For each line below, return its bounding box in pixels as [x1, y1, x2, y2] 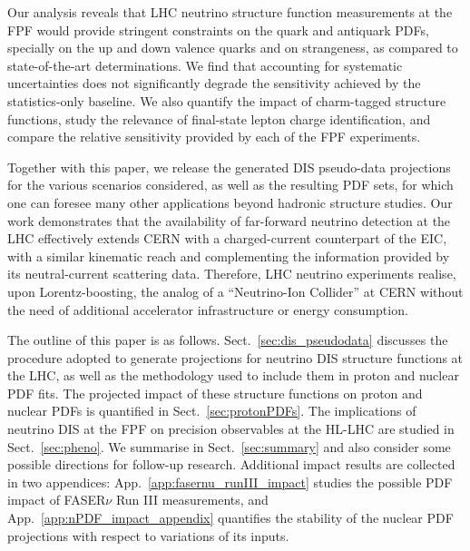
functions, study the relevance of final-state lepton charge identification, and [7, 109, 431, 128]
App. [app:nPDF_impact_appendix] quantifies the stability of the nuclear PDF [7, 508, 454, 527]
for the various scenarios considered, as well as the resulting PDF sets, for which [7, 175, 454, 194]
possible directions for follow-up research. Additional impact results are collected [7, 455, 455, 474]
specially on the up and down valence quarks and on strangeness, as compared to [7, 38, 458, 57]
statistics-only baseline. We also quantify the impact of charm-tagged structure [7, 91, 446, 110]
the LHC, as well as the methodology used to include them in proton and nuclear [7, 366, 459, 385]
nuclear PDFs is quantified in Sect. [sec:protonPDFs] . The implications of [7, 401, 416, 420]
